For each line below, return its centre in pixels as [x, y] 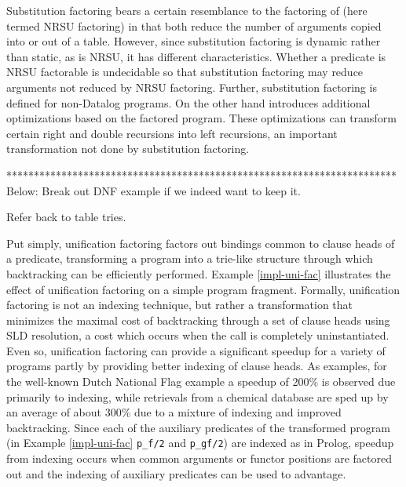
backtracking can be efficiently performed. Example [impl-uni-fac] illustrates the [199, 273]
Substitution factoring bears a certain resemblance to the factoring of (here [187, 10]
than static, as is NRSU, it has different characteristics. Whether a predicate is [196, 56]
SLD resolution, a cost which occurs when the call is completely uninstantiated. [198, 335]
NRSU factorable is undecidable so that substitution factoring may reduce [185, 72]
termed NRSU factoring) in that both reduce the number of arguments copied [194, 25]
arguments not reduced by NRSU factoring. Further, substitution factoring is [192, 87]
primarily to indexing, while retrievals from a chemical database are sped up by [198, 396]
